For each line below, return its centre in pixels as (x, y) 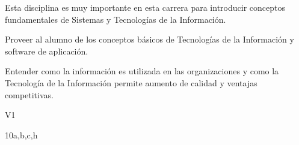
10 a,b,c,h (21, 135)
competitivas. (29, 94)
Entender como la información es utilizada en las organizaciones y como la (142, 71)
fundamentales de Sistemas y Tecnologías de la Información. (116, 19)
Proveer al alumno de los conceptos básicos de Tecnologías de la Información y (149, 39)
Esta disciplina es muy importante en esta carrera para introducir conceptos (145, 7)
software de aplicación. (47, 51)
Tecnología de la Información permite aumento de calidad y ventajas (131, 82)
